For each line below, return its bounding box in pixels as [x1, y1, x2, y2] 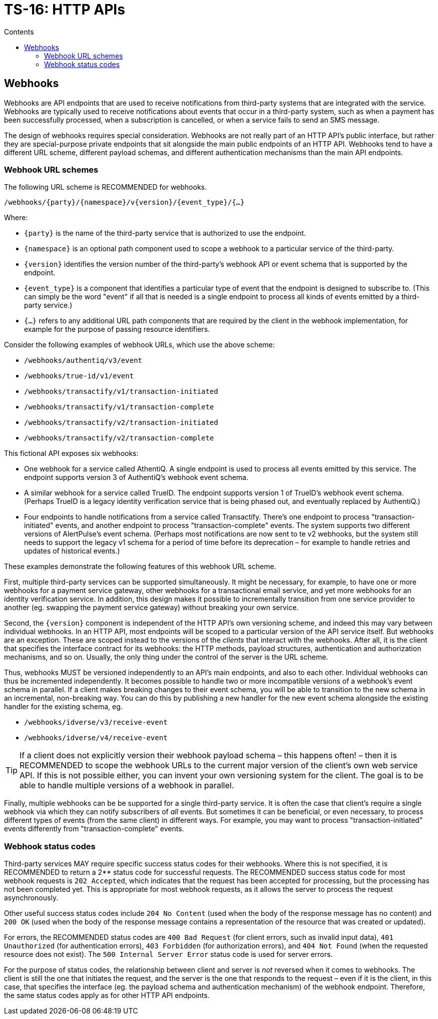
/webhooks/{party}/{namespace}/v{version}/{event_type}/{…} [4, 198, 245, 207]
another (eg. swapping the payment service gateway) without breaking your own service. [4, 603, 299, 612]
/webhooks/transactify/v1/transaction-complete [24, 403, 214, 411]
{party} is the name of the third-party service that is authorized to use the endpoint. [24, 229, 306, 238]
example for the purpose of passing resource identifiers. [24, 325, 210, 334]
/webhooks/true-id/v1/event [24, 372, 134, 380]
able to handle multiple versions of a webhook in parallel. [20, 780, 234, 791]
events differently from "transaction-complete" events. [4, 824, 184, 833]
